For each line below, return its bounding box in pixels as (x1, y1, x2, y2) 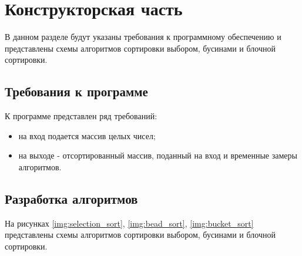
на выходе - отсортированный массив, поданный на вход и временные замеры (18, 149, 297, 161)
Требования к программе (5, 82, 148, 100)
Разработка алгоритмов (5, 189, 138, 207)
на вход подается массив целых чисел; (18, 129, 156, 142)
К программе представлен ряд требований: (5, 110, 157, 122)
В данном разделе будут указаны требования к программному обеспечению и (5, 31, 281, 43)
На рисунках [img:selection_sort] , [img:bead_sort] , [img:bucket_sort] (5, 217, 254, 229)
